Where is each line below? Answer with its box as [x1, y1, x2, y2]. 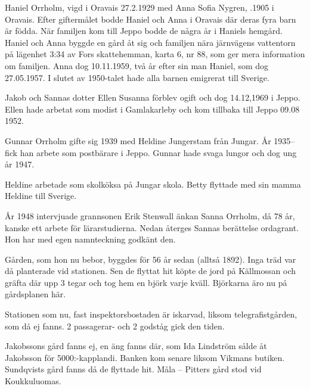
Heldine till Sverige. [5, 189, 77, 202]
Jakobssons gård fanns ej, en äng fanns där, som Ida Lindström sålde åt [5, 340, 267, 352]
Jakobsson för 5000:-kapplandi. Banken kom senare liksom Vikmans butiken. [5, 351, 285, 363]
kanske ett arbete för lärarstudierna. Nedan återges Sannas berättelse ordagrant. [5, 221, 299, 234]
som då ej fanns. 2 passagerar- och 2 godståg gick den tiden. [5, 319, 225, 332]
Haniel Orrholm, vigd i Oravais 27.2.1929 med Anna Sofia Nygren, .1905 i [5, 1, 274, 13]
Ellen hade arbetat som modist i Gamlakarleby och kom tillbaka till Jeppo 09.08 [5, 102, 300, 115]
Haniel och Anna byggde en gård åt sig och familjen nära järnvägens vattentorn [5, 36, 296, 48]
